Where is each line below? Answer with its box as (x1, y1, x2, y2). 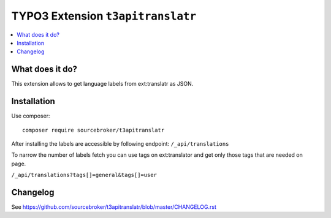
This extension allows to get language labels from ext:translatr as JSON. (11, 80, 194, 88)
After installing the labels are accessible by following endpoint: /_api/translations (11, 140, 229, 147)
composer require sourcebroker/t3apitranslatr (22, 126, 165, 133)
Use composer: (11, 112, 50, 119)
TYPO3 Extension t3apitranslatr (11, 9, 197, 23)
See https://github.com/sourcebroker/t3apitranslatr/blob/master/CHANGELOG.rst (11, 203, 217, 211)
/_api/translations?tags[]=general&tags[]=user (11, 171, 158, 179)
